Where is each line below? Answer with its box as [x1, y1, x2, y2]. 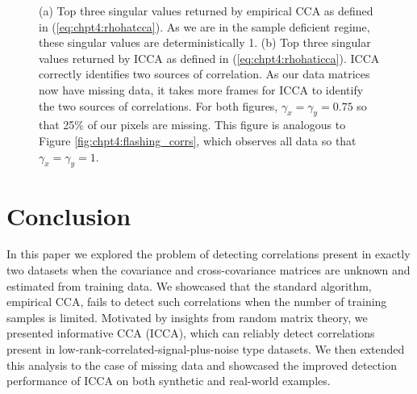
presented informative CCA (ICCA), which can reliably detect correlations [6, 325, 375, 342]
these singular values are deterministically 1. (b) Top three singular [39, 34, 371, 51]
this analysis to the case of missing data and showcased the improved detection [6, 356, 397, 373]
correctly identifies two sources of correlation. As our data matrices [39, 65, 370, 82]
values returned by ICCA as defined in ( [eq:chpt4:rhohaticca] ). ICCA [39, 49, 380, 66]
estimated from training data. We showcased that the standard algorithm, [6, 277, 372, 294]
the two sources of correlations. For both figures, [39, 97, 278, 114]
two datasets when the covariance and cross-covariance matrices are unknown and [6, 262, 411, 279]
